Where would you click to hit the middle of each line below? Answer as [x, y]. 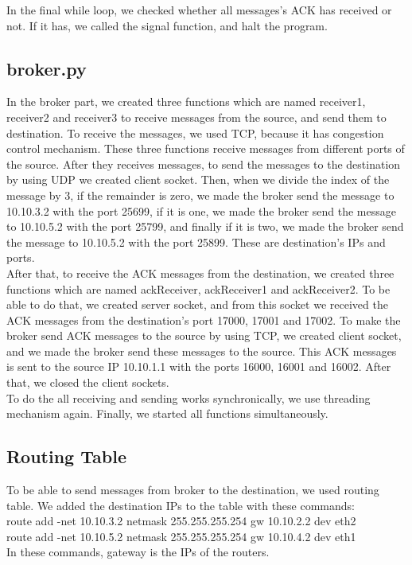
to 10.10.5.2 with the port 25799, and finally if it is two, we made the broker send [205, 226]
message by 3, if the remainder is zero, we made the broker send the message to [200, 195]
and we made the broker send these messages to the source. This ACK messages [202, 351]
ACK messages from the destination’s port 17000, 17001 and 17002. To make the [204, 320]
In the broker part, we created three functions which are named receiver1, [186, 101]
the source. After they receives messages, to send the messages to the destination [204, 164]
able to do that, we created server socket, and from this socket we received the [197, 304]
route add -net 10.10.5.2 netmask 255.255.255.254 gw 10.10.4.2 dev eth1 [181, 536]
